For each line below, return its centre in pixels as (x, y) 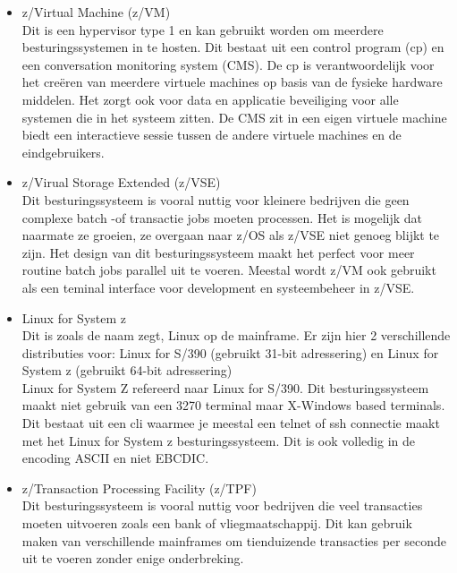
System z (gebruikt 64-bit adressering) (127, 370)
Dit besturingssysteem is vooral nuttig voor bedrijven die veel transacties (222, 505)
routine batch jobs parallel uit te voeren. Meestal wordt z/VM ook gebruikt (229, 270)
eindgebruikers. (63, 152)
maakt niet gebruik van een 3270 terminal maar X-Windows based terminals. (233, 405)
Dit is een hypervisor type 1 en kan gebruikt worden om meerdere (203, 29)
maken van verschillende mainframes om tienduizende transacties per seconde (234, 540)
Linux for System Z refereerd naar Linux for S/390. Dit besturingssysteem (225, 387)
